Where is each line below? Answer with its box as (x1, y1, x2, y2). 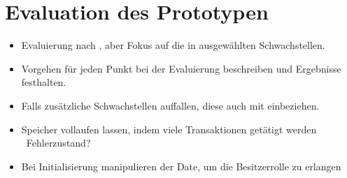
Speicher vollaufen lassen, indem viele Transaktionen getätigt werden (21, 121, 317, 136)
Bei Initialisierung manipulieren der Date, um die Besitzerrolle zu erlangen (21, 158, 341, 173)
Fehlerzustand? (26, 135, 91, 150)
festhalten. (21, 75, 66, 89)
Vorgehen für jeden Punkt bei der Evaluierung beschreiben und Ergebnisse (21, 61, 341, 75)
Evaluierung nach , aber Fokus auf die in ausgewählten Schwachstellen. (21, 38, 325, 52)
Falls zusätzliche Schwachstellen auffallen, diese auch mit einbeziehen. (21, 98, 320, 112)
